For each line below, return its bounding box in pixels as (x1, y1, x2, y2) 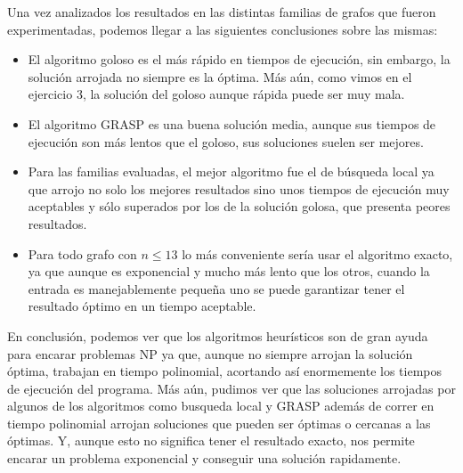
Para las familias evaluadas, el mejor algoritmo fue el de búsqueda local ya (28, 162, 435, 181)
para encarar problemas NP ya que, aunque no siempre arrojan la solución (7, 344, 413, 363)
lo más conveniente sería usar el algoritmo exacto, (182, 244, 453, 263)
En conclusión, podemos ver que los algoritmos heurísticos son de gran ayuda (7, 326, 428, 345)
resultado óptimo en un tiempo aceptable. (28, 297, 256, 315)
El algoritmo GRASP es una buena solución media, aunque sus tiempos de (28, 114, 436, 133)
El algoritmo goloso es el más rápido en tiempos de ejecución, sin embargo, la (28, 50, 451, 69)
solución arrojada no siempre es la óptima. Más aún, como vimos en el (28, 67, 412, 86)
